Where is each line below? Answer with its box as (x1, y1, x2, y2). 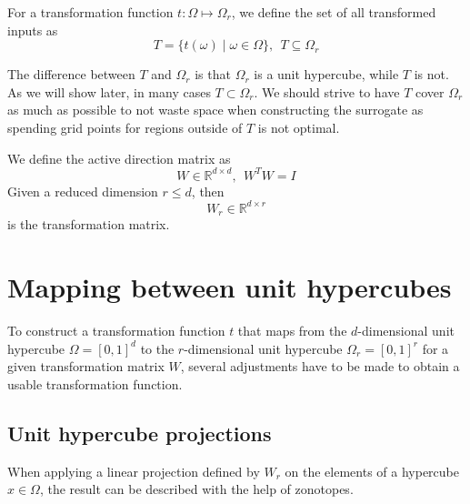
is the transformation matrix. (7, 215, 170, 234)
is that (195, 65, 231, 84)
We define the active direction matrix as (7, 148, 231, 167)
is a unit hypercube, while (254, 65, 399, 84)
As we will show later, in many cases (7, 82, 211, 101)
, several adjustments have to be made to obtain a (180, 357, 460, 376)
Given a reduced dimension (7, 181, 158, 200)
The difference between (7, 65, 135, 84)
